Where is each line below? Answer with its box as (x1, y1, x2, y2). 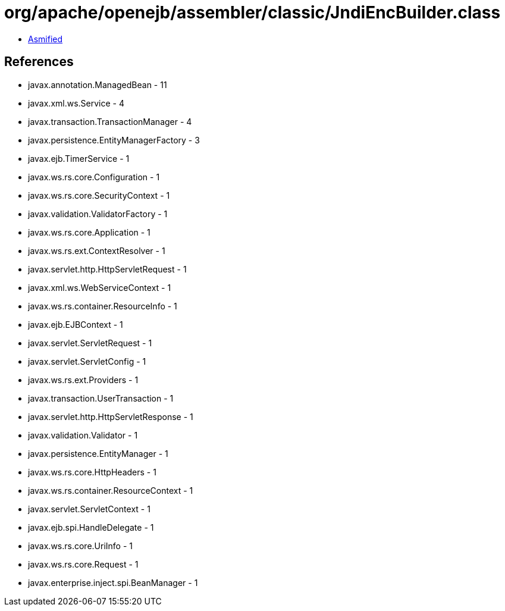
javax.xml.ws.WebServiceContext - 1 (28, 282, 171, 293)
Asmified (28, 33, 63, 44)
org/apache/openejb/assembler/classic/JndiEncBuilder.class (4, 2, 501, 23)
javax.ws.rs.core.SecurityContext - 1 (28, 190, 170, 200)
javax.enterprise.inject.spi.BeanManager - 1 (28, 577, 198, 588)
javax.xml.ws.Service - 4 (28, 98, 125, 108)
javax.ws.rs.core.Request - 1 (28, 559, 139, 569)
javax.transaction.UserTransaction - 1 (28, 393, 174, 403)
